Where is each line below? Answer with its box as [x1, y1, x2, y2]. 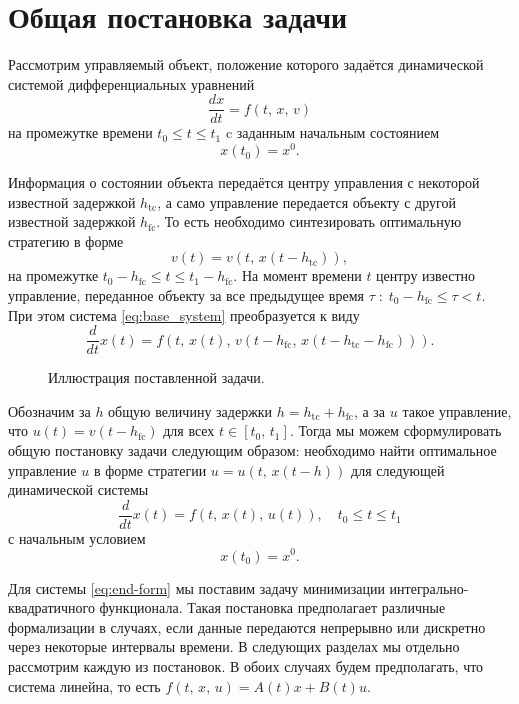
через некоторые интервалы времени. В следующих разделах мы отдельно [8, 636, 460, 657]
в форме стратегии [93, 459, 207, 480]
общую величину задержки [108, 400, 273, 421]
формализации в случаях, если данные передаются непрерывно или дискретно [8, 616, 486, 637]
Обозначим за [8, 400, 91, 421]
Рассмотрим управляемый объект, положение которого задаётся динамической [8, 54, 484, 75]
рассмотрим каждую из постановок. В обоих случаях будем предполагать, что [8, 655, 484, 676]
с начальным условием [8, 527, 146, 548]
